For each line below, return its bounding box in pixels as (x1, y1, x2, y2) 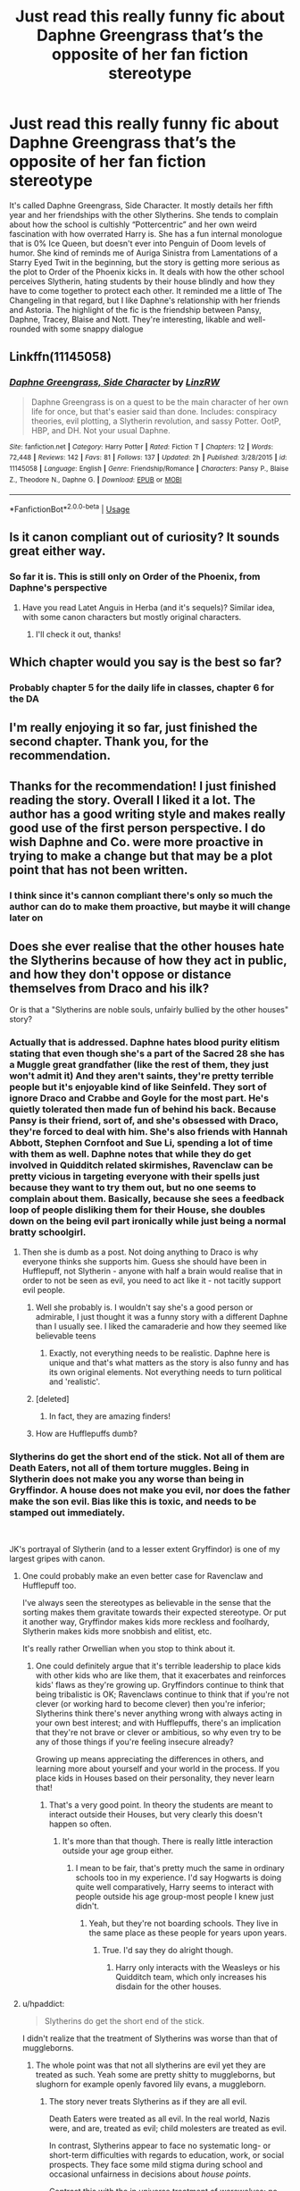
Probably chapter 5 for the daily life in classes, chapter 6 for (9, 681, 275, 693)
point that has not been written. (9, 862, 188, 877)
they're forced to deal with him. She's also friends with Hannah (9, 1126, 288, 1138)
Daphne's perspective (9, 582, 108, 594)
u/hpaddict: (21, 1999, 65, 2010)
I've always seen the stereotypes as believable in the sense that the (21, 1598, 271, 1608)
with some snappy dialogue (42, 323, 144, 334)
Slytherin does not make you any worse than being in (9, 1473, 245, 1485)
